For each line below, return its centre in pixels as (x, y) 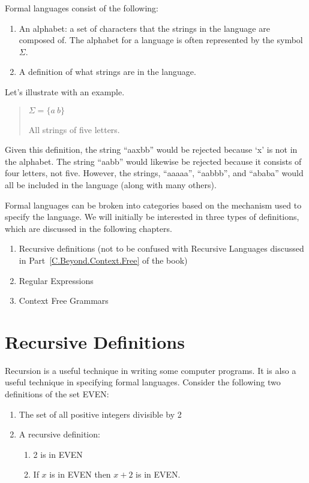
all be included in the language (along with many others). (111, 184)
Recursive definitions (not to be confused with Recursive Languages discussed (161, 248)
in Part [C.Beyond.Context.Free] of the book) (103, 260)
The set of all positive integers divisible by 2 (100, 414)
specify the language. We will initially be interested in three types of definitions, (152, 217)
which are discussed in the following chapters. (88, 228)
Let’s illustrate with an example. (65, 91)
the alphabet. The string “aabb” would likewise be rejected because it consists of (153, 161)
